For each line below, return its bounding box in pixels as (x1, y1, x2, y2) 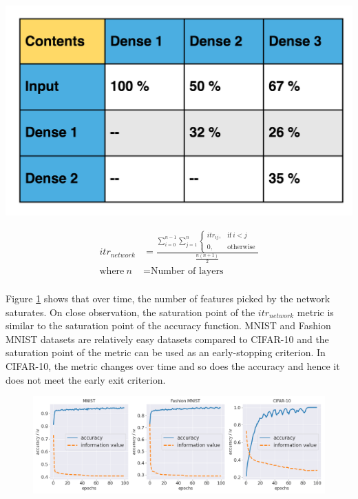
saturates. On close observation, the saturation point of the (6, 304, 255, 319)
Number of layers (150, 266, 224, 277)
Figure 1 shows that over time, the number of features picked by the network (6, 291, 330, 306)
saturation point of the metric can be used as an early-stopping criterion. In (6, 345, 326, 360)
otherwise (227, 243, 255, 251)
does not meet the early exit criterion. (6, 372, 166, 387)
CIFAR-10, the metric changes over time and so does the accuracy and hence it (6, 359, 340, 373)
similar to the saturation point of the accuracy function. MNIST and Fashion (6, 318, 331, 333)
